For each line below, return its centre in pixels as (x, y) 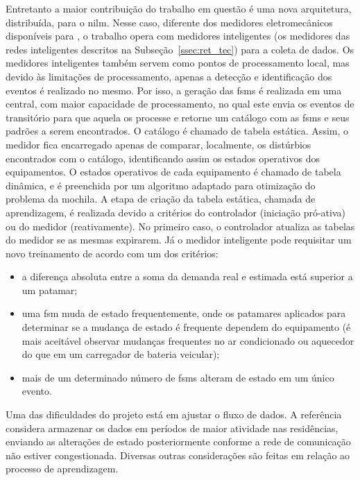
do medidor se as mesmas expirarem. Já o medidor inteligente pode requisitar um (179, 240)
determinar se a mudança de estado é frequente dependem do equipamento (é (186, 327)
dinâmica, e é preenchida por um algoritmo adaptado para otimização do (161, 185)
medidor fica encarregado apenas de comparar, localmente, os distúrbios (158, 144)
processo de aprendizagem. (62, 469)
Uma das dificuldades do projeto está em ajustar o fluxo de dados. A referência (174, 414)
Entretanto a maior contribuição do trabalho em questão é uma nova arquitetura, (179, 8)
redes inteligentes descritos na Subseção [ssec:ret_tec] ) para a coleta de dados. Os (180, 49)
